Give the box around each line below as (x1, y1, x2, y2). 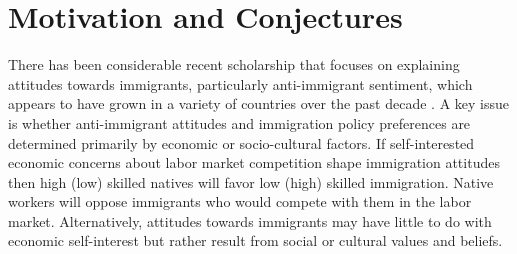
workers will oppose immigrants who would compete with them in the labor (8, 191, 472, 212)
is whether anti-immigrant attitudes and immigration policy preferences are (8, 112, 471, 133)
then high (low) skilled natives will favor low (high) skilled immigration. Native (8, 171, 494, 192)
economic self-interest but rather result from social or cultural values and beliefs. (8, 230, 503, 251)
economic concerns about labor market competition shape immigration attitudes (8, 152, 500, 173)
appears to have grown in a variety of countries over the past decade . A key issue (8, 93, 510, 114)
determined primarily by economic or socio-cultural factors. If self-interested (8, 132, 475, 153)
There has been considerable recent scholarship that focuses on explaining (8, 54, 460, 75)
